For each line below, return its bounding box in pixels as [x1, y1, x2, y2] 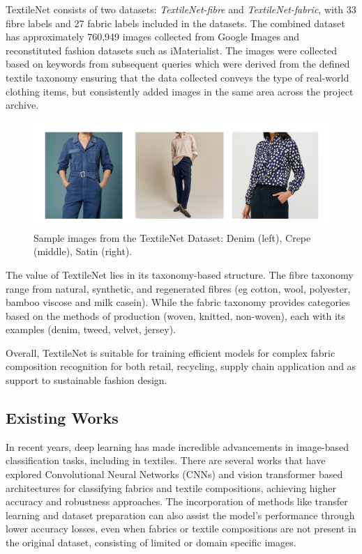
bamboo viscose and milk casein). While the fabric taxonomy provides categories [6, 295, 350, 309]
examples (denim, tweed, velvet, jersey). [6, 322, 176, 337]
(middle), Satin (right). [33, 244, 133, 259]
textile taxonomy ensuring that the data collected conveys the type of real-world [6, 70, 349, 84]
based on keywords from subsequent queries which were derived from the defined [6, 56, 350, 71]
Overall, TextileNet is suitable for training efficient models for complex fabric [6, 345, 335, 360]
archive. [6, 98, 39, 112]
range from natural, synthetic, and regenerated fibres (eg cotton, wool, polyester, [6, 281, 351, 295]
